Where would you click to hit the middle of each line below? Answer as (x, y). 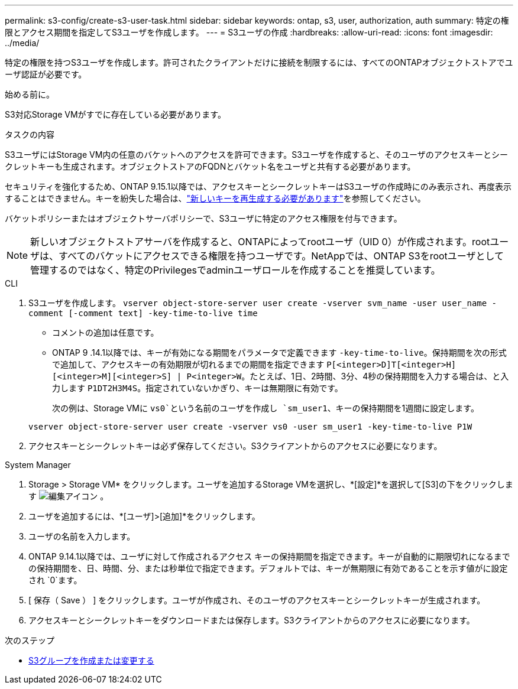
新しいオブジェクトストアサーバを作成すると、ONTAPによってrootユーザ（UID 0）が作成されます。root (260, 242)
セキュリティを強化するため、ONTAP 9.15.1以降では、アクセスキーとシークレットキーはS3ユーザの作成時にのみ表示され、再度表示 (258, 186)
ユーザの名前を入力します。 (82, 536)
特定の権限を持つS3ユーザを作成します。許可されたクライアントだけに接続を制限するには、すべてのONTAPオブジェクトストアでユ (259, 62)
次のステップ (30, 640)
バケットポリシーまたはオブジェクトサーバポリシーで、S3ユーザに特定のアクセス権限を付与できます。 (203, 218)
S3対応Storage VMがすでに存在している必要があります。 (115, 114)
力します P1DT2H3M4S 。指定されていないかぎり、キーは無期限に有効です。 (198, 388)
